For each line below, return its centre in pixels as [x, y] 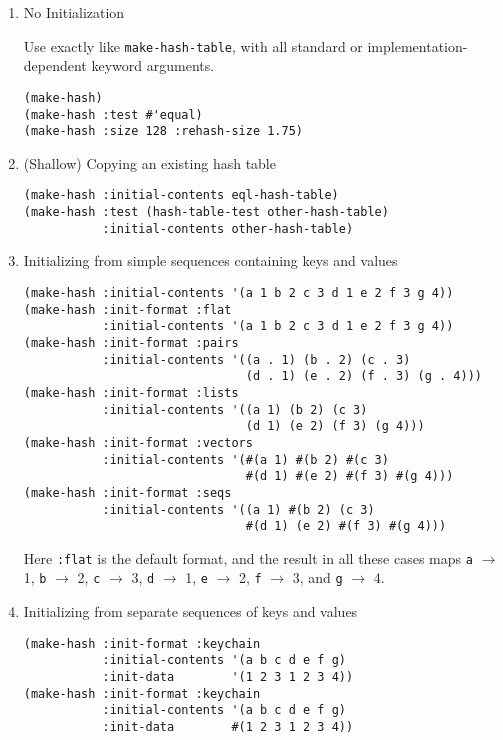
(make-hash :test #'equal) [113, 114]
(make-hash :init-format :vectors [138, 442]
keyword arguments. [153, 65]
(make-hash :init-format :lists [131, 392]
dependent [55, 65]
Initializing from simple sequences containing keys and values [210, 260]
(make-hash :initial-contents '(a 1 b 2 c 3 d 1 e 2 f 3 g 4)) [238, 292]
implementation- [417, 45]
